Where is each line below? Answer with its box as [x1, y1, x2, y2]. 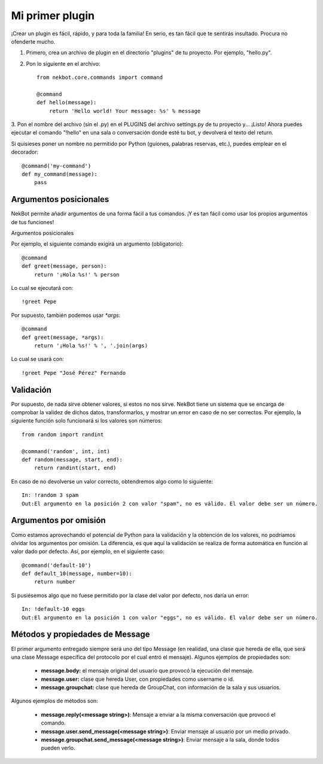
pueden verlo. [41, 744, 76, 751]
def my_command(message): [22, 171, 98, 178]
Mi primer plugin [11, 9, 95, 22]
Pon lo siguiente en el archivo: [26, 60, 100, 67]
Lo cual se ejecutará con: [11, 285, 74, 292]
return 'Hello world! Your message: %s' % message [48, 108, 201, 114]
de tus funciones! [11, 218, 54, 225]
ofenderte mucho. [11, 38, 56, 45]
